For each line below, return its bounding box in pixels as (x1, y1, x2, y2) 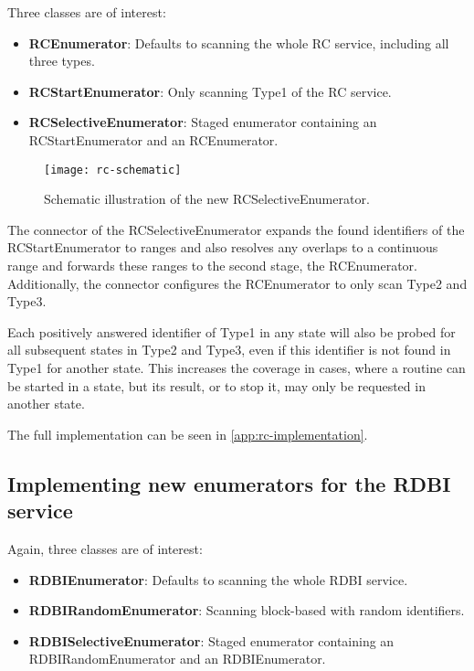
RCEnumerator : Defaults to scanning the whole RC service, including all (28, 33, 449, 52)
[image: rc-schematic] (44, 163, 182, 176)
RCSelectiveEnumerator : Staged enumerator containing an (28, 112, 377, 132)
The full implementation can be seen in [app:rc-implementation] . (7, 424, 368, 443)
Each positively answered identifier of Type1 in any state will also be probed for (7, 322, 456, 341)
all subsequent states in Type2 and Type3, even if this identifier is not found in (7, 340, 451, 359)
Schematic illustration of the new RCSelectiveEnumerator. (44, 189, 370, 208)
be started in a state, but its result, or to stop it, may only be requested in (7, 376, 426, 395)
